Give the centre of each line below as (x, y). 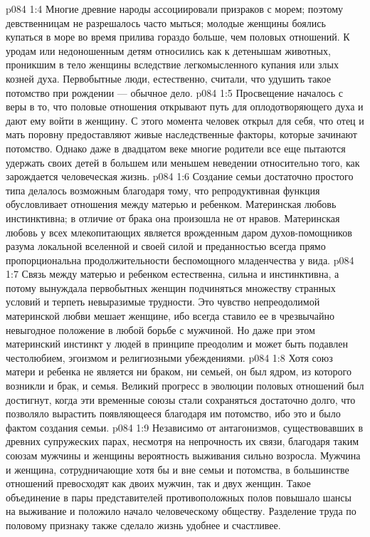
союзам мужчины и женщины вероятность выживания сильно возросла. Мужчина (183, 455)
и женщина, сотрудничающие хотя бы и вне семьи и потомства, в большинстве (178, 469)
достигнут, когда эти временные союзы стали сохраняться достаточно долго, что (181, 399)
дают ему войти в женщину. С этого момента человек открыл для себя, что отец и (185, 120)
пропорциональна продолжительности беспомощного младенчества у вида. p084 (180, 260)
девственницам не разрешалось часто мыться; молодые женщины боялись (166, 22)
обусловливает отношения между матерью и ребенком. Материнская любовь (171, 204)
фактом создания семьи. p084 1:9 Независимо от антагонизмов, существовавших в (185, 427)
